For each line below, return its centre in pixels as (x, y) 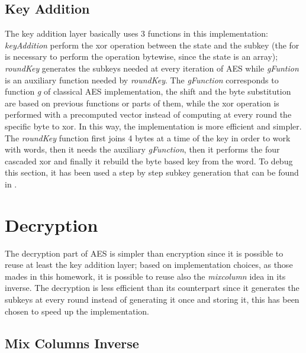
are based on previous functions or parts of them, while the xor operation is (142, 103)
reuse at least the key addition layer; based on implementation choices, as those (149, 265)
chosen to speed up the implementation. (77, 311)
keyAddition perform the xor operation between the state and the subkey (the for (152, 45)
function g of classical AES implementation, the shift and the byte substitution (148, 91)
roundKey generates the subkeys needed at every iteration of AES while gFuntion (152, 68)
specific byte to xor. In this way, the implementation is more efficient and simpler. (153, 126)
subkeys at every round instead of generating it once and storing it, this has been (152, 299)
